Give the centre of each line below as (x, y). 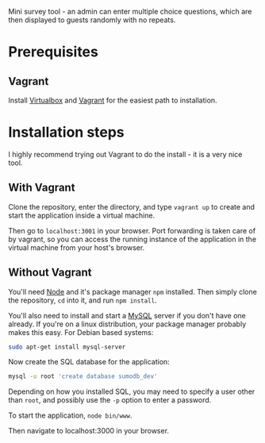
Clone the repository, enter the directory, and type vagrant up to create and (132, 206)
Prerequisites (54, 52)
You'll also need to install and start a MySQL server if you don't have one (127, 315)
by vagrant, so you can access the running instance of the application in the (132, 239)
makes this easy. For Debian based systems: (81, 332)
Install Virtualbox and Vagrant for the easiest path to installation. (113, 100)
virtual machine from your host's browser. (77, 247)
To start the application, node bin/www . (70, 415)
